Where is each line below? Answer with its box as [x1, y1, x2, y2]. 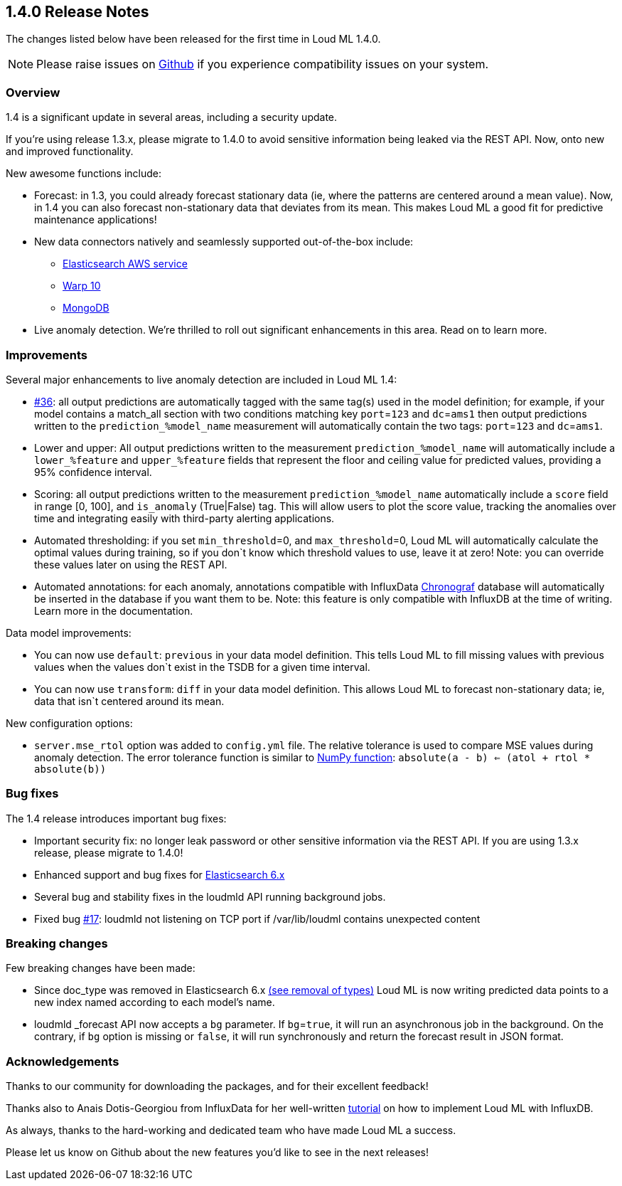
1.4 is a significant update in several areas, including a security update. [6, 111, 338, 124]
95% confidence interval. [34, 465, 152, 478]
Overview [6, 85, 60, 100]
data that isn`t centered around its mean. [34, 694, 225, 707]
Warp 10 [63, 280, 101, 292]
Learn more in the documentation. [34, 604, 193, 617]
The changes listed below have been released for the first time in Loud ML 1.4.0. [6, 33, 381, 46]
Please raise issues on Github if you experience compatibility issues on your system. [36, 57, 489, 72]
